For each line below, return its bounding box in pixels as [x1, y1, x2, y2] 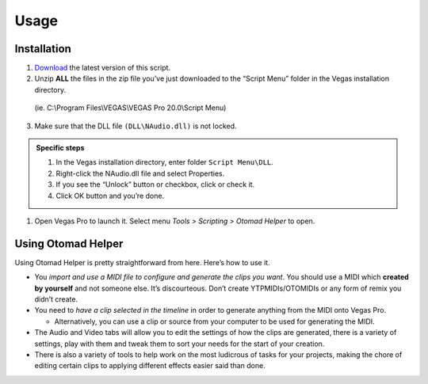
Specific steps [36, 143, 85, 153]
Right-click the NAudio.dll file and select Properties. [55, 169, 225, 178]
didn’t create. [34, 295, 78, 304]
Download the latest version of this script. [34, 63, 170, 73]
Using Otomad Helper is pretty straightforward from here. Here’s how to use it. [14, 257, 270, 267]
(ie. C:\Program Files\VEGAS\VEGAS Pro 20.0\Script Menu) [34, 103, 227, 112]
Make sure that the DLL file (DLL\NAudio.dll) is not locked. [34, 121, 237, 131]
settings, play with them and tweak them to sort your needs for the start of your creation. [34, 339, 325, 348]
